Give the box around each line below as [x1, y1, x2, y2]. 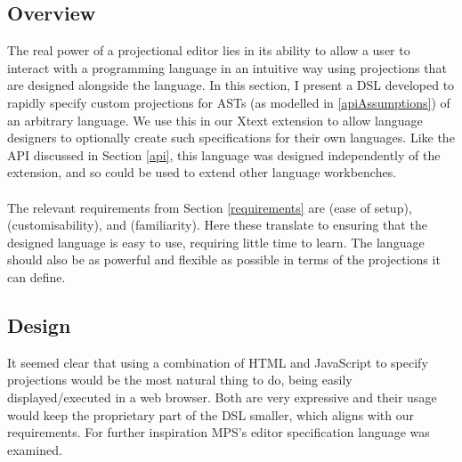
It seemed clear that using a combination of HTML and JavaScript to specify [7, 353, 428, 371]
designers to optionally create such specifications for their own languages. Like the [7, 128, 455, 147]
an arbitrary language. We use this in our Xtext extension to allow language [7, 110, 423, 129]
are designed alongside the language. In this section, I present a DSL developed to [7, 76, 455, 94]
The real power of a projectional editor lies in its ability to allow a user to [7, 41, 410, 60]
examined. [7, 440, 62, 458]
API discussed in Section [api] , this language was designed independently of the [7, 145, 441, 164]
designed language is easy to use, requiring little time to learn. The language [7, 232, 425, 251]
